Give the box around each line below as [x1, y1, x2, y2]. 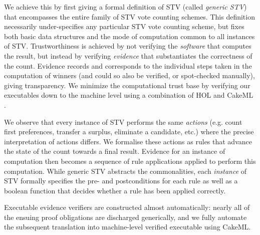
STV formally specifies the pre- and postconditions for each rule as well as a [4, 175, 238, 186]
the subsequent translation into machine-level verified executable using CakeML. [4, 221, 251, 232]
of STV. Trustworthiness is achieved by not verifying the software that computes [4, 41, 251, 51]
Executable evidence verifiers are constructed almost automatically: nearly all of [4, 202, 250, 212]
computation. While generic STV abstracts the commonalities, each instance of [4, 165, 247, 176]
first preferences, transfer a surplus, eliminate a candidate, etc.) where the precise [4, 126, 254, 137]
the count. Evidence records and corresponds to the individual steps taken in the [4, 60, 252, 71]
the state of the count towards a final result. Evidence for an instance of [4, 146, 225, 156]
